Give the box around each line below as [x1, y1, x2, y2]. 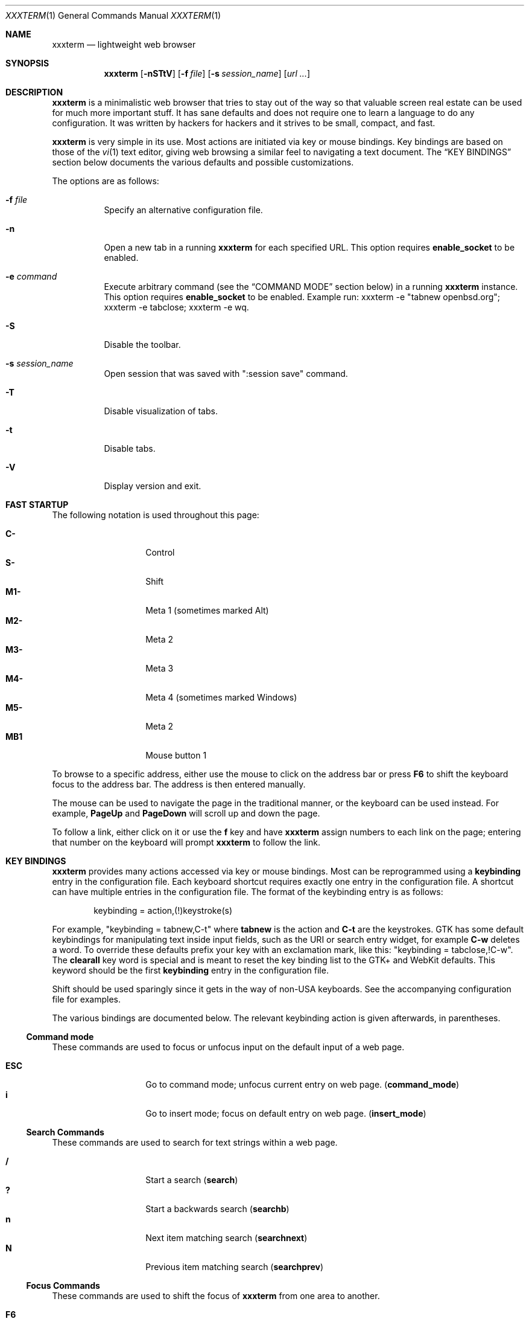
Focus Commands [26, 1280, 100, 1291]
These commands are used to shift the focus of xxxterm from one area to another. [52, 1291, 380, 1301]
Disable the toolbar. [104, 339, 181, 350]
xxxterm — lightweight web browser [52, 39, 196, 50]
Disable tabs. [104, 443, 156, 454]
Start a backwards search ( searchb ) [145, 1204, 290, 1214]
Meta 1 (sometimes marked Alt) [145, 605, 269, 615]
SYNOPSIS [5, 58, 49, 68]
